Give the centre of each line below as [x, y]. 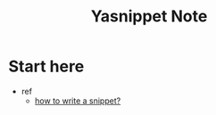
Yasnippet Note [149, 16]
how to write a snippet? [78, 101]
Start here [46, 66]
